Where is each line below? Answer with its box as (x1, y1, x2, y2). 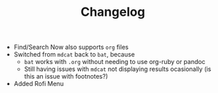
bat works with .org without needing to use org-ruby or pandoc (24, 58, 206, 66)
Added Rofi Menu (13, 80, 64, 88)
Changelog (80, 4, 145, 20)
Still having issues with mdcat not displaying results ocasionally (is (24, 65, 212, 73)
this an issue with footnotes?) (24, 72, 109, 81)
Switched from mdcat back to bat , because (13, 50, 135, 59)
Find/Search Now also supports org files (13, 43, 129, 52)
